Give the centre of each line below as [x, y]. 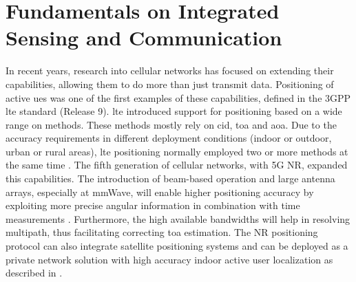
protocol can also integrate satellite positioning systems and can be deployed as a [177, 246]
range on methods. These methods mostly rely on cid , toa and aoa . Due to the [171, 124]
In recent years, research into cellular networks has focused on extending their [170, 70]
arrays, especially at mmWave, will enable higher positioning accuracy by [160, 192]
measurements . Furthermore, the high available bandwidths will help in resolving [178, 218]
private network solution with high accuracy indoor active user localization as [169, 259]
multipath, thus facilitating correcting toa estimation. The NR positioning [162, 232]
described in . [34, 273]
